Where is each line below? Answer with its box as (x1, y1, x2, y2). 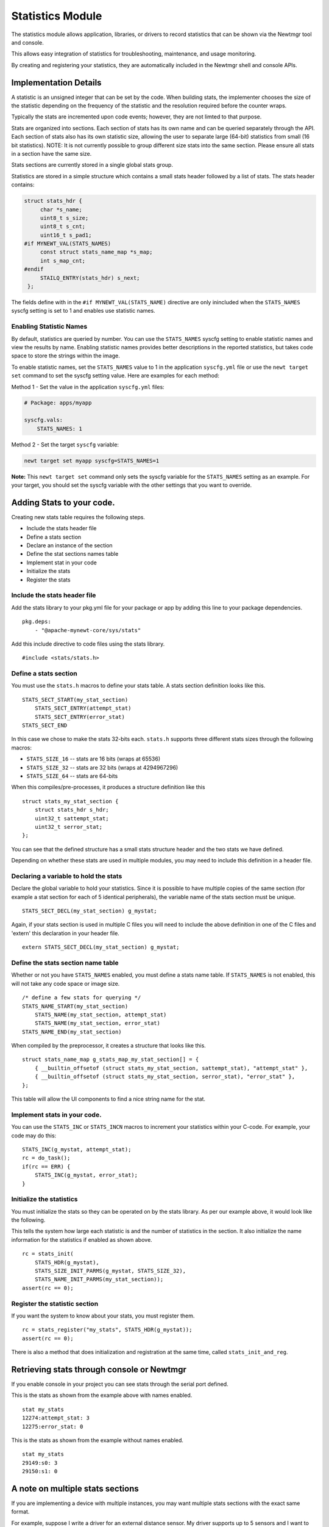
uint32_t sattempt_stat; (34, 815, 109, 822)
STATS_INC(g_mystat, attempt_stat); (22, 1146, 132, 1153)
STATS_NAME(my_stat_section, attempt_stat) (34, 1011, 167, 1018)
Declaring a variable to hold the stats (11, 872, 122, 880)
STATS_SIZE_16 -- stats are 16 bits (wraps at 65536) (26, 755, 161, 763)
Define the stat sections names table (26, 550, 119, 558)
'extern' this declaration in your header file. (11, 929, 120, 937)
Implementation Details (11, 77, 102, 88)
